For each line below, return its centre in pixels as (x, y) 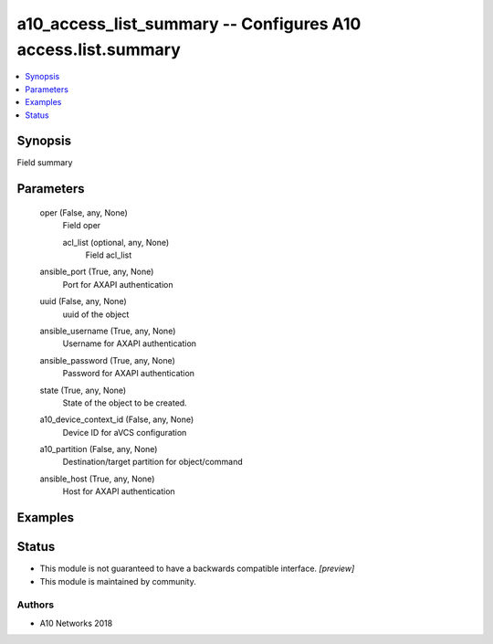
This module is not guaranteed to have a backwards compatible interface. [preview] (197, 569)
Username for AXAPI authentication (129, 343)
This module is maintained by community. (118, 581)
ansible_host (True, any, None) (97, 479)
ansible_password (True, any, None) (107, 360)
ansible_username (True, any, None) (108, 331)
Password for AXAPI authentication (129, 374)
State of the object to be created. (125, 403)
